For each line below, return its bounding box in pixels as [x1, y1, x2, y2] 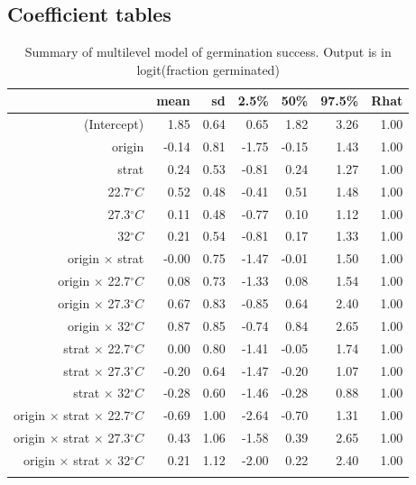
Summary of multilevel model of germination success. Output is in [24, 42, 392, 61]
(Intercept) [84, 114, 144, 133]
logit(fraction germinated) [136, 59, 280, 78]
